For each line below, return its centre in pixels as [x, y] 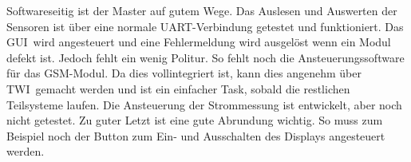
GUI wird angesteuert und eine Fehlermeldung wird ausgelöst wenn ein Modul [199, 42]
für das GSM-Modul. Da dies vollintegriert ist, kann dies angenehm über [184, 73]
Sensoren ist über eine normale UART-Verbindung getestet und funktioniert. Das [205, 26]
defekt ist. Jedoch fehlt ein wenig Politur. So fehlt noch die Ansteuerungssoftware [205, 57]
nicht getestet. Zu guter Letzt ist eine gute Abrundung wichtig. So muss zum [195, 120]
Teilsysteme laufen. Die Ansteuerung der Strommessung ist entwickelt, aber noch [204, 104]
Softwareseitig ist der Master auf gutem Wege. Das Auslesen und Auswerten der [202, 10]
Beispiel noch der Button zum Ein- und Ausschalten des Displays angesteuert [196, 135]
